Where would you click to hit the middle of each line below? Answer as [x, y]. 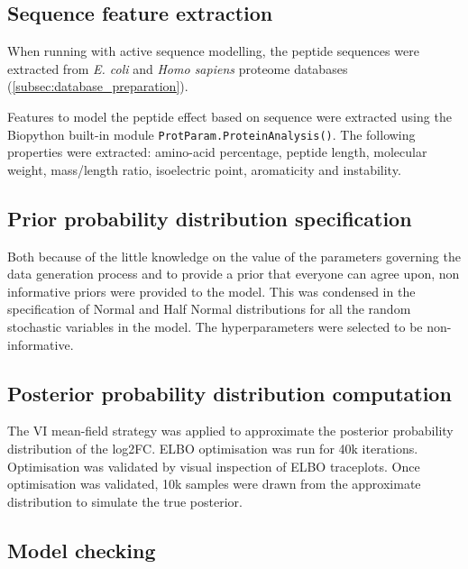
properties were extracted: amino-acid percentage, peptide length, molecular [217, 152]
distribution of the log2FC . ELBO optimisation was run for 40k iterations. [213, 448]
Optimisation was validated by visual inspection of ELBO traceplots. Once [214, 466]
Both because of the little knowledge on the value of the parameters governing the [234, 256]
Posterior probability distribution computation [229, 393]
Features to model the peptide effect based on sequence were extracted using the [229, 116]
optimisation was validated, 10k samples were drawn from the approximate [214, 484]
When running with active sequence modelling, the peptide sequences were [213, 51]
